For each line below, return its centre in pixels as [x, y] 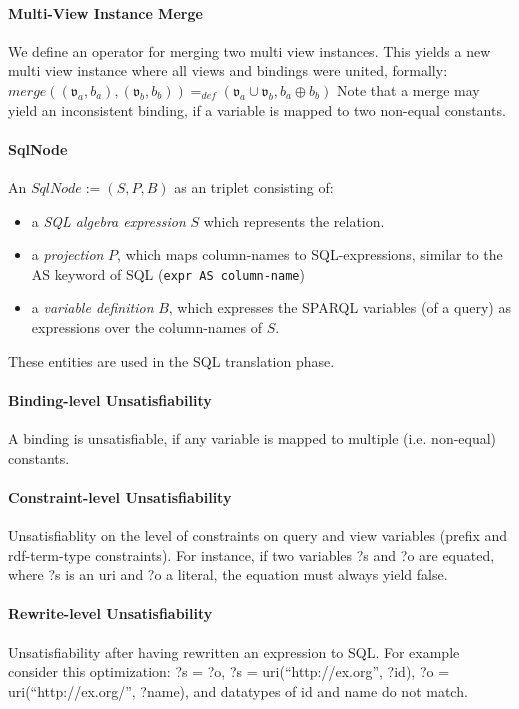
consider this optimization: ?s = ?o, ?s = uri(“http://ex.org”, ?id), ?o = [229, 671]
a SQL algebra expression [108, 220]
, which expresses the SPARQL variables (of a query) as [339, 307]
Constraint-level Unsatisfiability [120, 496]
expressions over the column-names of [146, 327]
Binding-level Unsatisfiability [110, 399]
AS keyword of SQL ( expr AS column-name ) [168, 273]
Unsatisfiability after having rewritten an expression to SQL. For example [234, 651]
